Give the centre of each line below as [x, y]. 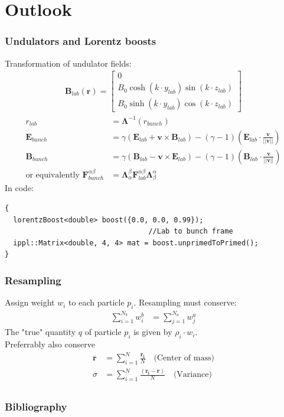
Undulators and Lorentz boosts [81, 41]
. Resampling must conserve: [185, 302]
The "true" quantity [40, 332]
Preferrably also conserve [50, 344]
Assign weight [30, 302]
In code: [19, 188]
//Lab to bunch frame [191, 232]
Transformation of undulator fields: [68, 63]
